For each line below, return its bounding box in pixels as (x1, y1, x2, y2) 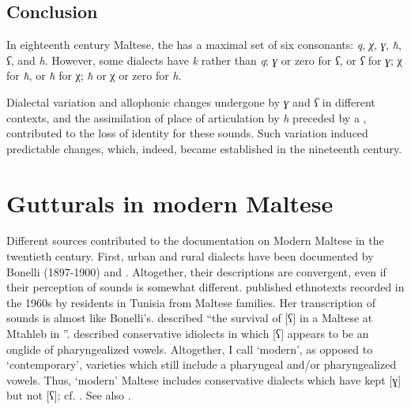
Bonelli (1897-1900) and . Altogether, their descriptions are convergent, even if (6, 263, 386, 280)
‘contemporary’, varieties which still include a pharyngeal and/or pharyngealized (6, 356, 397, 373)
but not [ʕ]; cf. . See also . (6, 387, 131, 403)
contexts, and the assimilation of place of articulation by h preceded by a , (6, 109, 367, 126)
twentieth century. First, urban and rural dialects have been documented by (6, 248, 374, 265)
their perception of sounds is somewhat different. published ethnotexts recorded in (6, 279, 405, 295)
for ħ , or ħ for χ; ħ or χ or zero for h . (6, 67, 182, 84)
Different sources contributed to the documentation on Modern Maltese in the (6, 232, 384, 249)
